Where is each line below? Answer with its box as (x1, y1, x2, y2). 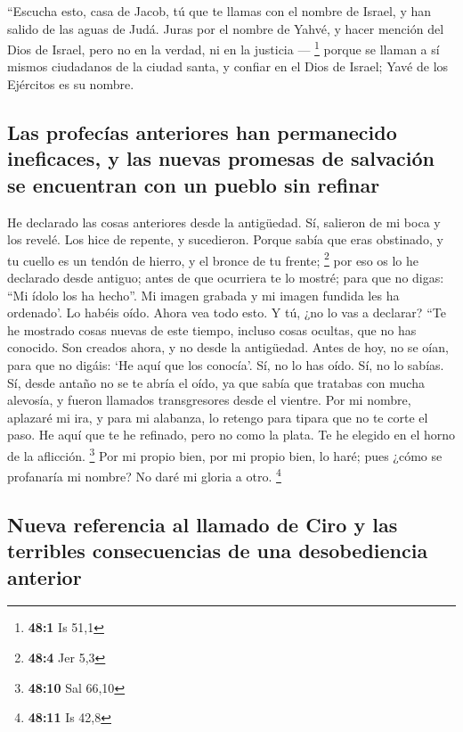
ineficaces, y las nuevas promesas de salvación (7, 144, 435, 172)
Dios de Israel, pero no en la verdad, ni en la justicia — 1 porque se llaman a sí (7, 37, 440, 58)
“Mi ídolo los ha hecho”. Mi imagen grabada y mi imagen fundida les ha (7, 285, 400, 304)
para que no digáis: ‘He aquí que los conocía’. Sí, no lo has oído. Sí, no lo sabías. (7, 356, 444, 374)
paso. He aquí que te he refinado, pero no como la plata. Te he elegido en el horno (7, 425, 456, 444)
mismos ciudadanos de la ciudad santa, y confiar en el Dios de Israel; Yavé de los (7, 57, 449, 76)
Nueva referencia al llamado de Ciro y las (7, 510, 398, 538)
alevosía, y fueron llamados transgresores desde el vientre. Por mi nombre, (7, 391, 411, 409)
